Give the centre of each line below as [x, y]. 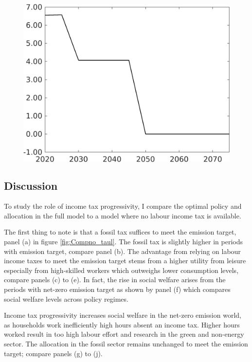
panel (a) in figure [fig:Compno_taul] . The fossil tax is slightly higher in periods [123, 242]
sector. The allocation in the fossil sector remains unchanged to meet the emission [126, 343]
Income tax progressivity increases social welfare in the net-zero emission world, [123, 315]
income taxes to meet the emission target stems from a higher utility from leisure [125, 261]
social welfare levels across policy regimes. [66, 299]
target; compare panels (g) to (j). [53, 353]
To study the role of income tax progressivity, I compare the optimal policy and [123, 206]
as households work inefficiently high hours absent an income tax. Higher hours [122, 324]
